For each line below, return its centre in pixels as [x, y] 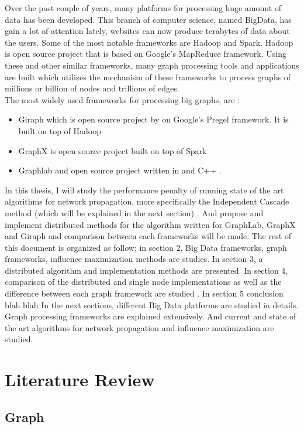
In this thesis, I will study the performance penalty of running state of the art [144, 190]
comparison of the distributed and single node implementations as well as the [143, 282]
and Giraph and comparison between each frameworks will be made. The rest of [148, 236]
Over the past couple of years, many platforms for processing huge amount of [143, 8]
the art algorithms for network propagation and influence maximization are [139, 327]
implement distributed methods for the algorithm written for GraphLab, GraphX [150, 224]
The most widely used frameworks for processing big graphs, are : [122, 99]
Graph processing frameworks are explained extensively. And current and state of [151, 316]
